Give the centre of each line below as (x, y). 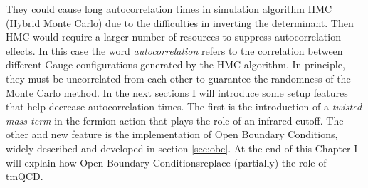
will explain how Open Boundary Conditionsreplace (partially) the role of (166, 162)
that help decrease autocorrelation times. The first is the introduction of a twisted (184, 106)
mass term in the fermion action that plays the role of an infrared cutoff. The (175, 120)
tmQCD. (25, 176)
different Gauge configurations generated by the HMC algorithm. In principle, (175, 64)
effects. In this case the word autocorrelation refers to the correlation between (174, 50)
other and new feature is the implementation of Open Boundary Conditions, (172, 134)
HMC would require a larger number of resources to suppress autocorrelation (173, 37)
